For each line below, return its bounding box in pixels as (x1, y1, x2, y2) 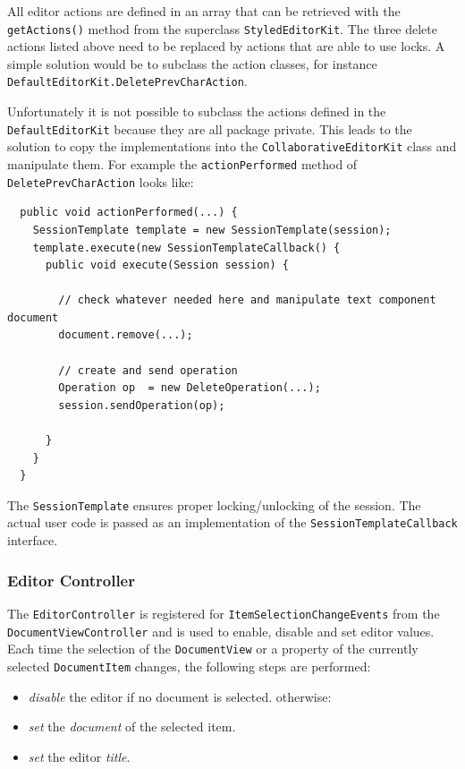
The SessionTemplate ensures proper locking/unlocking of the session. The (7, 495, 421, 514)
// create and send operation (58, 363, 238, 377)
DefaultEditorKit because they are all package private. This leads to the (7, 119, 412, 138)
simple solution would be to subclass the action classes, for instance (7, 54, 377, 73)
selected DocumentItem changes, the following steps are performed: (7, 656, 371, 675)
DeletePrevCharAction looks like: (7, 172, 194, 191)
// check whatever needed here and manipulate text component (58, 294, 436, 307)
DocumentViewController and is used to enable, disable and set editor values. (7, 621, 435, 640)
